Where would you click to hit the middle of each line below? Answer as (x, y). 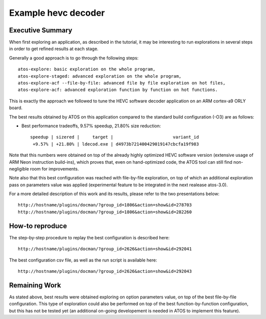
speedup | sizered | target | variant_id (115, 137)
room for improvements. (54, 169)
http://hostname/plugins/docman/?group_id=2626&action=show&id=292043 (105, 271)
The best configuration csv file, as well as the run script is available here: (83, 260)
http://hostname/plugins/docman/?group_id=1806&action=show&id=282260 (105, 212)
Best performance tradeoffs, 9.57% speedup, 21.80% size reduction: (91, 126)
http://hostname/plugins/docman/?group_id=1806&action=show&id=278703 (105, 205)
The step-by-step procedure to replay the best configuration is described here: (89, 237)
